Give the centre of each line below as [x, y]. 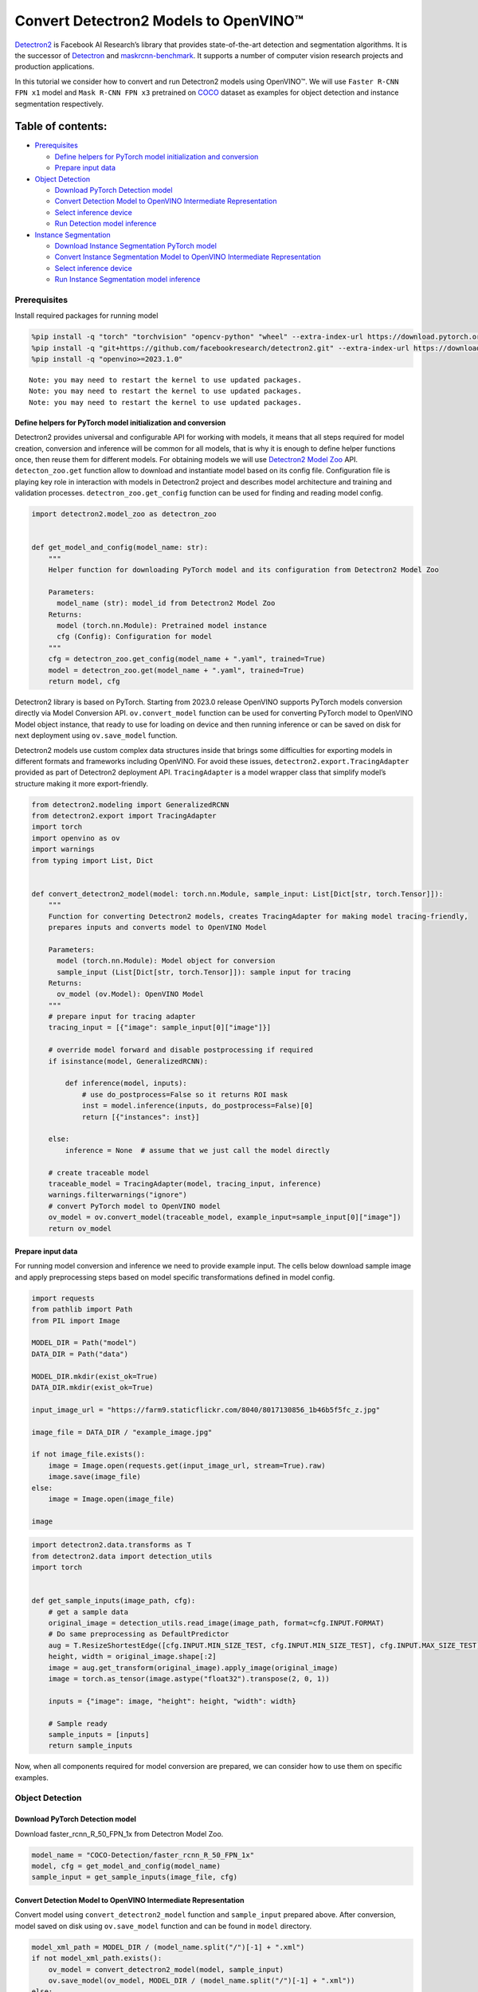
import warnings [63, 849]
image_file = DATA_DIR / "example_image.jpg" [122, 1432]
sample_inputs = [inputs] [99, 1734]
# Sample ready [78, 1723]
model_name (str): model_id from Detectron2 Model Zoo [166, 603]
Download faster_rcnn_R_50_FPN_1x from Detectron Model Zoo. [119, 1833]
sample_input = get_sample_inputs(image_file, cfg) [135, 1877]
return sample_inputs [90, 1746]
